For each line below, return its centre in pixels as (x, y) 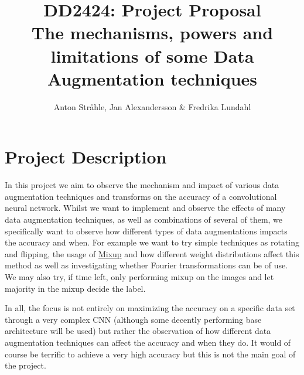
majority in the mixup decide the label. (75, 288)
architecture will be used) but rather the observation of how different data (138, 331)
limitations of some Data (152, 55)
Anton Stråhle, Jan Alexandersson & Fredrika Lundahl (152, 106)
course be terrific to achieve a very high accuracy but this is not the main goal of (150, 354)
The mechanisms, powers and (152, 33)
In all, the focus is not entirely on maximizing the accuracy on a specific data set (150, 308)
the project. (25, 365)
